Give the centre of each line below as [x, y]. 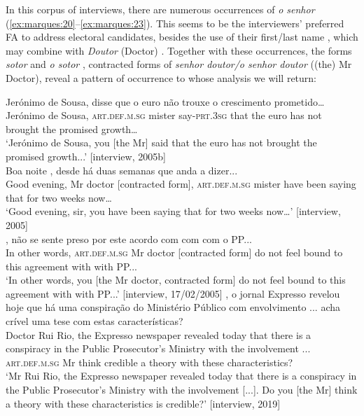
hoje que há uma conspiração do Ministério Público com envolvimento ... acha [173, 307]
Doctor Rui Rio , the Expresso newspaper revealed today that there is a [159, 334]
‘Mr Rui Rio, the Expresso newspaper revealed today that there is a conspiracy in [181, 376]
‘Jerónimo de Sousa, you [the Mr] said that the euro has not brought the [161, 143]
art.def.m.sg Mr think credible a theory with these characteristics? [149, 362]
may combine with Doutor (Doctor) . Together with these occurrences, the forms [179, 50]
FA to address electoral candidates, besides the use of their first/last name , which [182, 37]
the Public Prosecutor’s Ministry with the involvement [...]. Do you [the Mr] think [182, 390]
